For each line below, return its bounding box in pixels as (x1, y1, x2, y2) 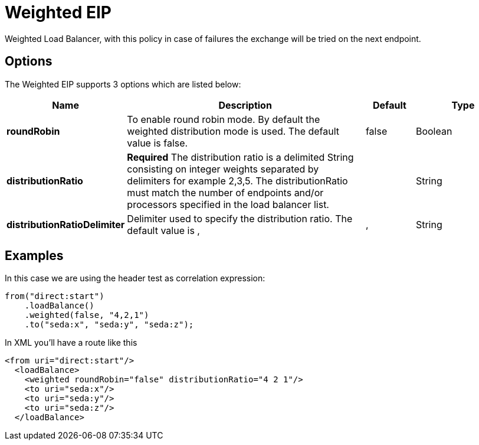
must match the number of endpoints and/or (127, 186, 324, 199)
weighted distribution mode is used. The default (127, 125, 340, 137)
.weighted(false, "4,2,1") (24, 310, 149, 320)
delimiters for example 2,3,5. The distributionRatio (127, 174, 348, 187)
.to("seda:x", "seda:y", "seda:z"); (24, 320, 194, 330)
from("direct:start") (5, 291, 104, 301)
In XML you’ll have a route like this (5, 337, 137, 348)
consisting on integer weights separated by (127, 163, 319, 175)
